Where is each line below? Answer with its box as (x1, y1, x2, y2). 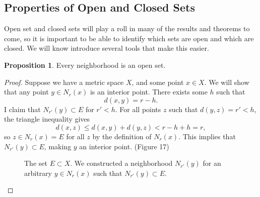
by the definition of (92, 131, 152, 141)
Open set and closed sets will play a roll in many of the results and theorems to (4, 23, 250, 34)
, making (44, 141, 72, 151)
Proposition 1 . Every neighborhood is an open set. (4, 59, 166, 70)
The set (24, 158, 47, 168)
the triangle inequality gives (4, 114, 90, 124)
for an (203, 158, 221, 168)
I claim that (4, 104, 41, 114)
